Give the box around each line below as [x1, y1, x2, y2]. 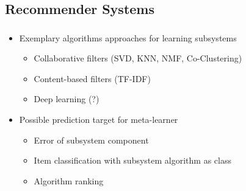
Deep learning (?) [34, 92, 99, 105]
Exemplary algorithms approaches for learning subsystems [19, 31, 237, 44]
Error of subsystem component [34, 133, 149, 146]
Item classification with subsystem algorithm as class [34, 154, 231, 167]
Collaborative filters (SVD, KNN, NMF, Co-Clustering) [34, 52, 242, 64]
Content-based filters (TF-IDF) [34, 72, 151, 85]
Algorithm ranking [34, 174, 104, 187]
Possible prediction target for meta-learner [19, 113, 178, 126]
